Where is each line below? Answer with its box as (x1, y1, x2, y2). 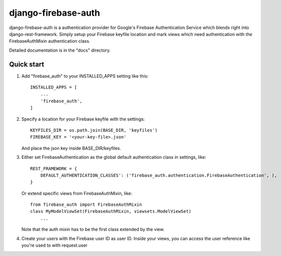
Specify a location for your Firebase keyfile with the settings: (21, 116, 145, 122)
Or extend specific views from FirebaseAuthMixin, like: (21, 190, 133, 196)
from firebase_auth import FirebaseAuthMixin (30, 202, 142, 207)
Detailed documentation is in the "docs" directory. (9, 47, 111, 53)
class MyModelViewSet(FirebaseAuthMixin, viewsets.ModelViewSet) (30, 209, 192, 214)
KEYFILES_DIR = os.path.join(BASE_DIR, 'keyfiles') (30, 127, 158, 133)
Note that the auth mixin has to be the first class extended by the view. (21, 227, 165, 232)
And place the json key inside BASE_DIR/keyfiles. (21, 145, 121, 151)
